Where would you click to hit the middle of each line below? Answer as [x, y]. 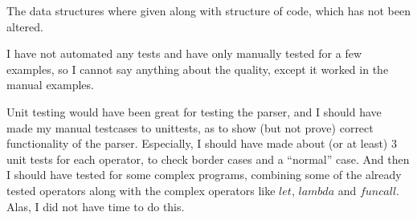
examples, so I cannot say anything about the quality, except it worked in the [198, 69]
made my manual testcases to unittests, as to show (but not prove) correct [190, 127]
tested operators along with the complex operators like [141, 190]
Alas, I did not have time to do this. [96, 206]
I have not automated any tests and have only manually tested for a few [184, 53]
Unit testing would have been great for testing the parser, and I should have [194, 111]
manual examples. [50, 85]
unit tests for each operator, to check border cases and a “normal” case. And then [208, 159]
